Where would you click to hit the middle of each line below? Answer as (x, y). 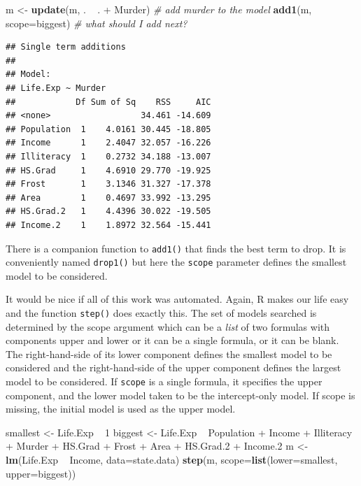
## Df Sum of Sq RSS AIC (108, 102)
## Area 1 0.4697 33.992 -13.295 (108, 198)
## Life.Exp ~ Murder (56, 88)
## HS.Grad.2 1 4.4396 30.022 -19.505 (108, 212)
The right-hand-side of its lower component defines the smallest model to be (169, 353)
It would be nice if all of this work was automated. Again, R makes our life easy (177, 299)
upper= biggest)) (41, 473)
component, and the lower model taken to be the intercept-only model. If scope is (180, 395)
